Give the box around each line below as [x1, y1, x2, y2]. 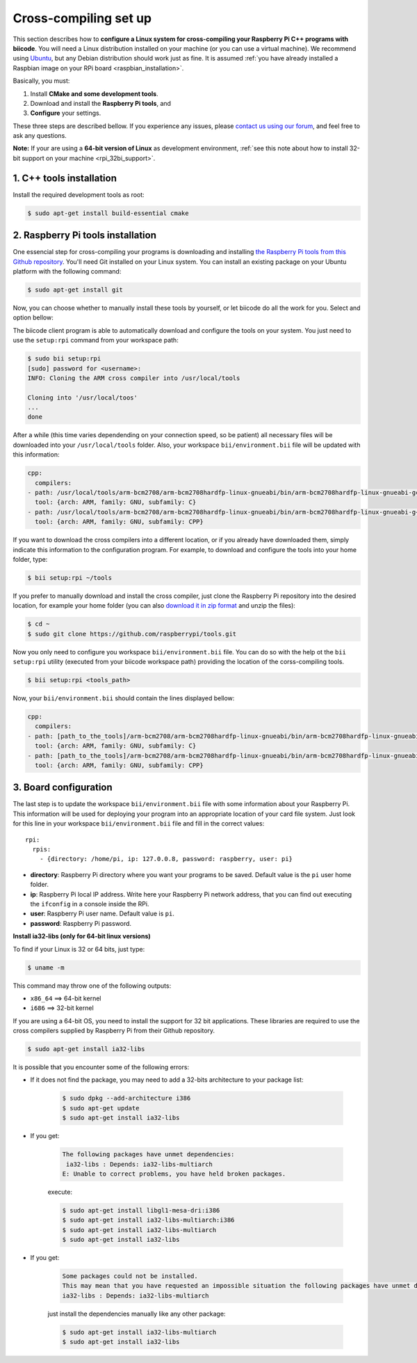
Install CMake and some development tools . [30, 89, 159, 97]
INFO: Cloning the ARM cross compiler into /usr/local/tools [27, 374, 240, 382]
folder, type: [13, 555, 48, 563]
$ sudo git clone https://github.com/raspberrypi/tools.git [27, 630, 237, 638]
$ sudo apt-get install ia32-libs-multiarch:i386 [62, 1216, 235, 1224]
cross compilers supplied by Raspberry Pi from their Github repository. [13, 1027, 215, 1035]
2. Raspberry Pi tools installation [13, 230, 156, 242]
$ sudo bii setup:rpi [27, 355, 101, 363]
